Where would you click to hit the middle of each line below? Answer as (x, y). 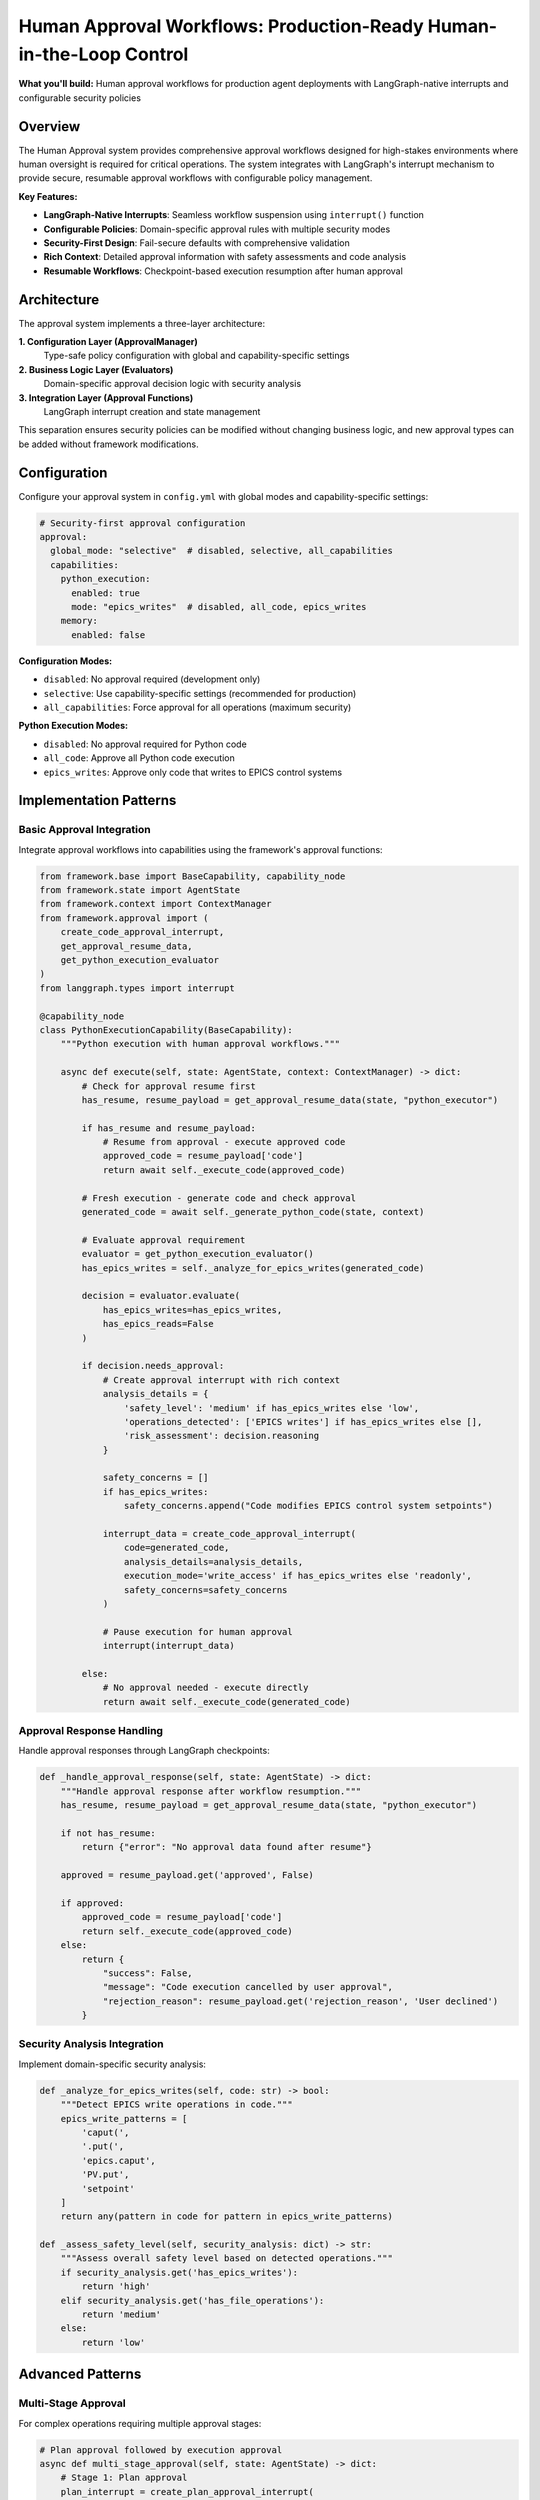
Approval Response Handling (91, 1731)
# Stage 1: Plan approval (124, 2478)
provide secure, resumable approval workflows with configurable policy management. (195, 178)
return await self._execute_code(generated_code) (226, 1701)
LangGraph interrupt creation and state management (152, 412)
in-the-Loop (70, 54)
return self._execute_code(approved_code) (187, 1931)
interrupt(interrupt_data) (168, 1646)
